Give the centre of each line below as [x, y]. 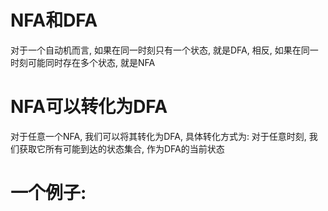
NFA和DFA [54, 20]
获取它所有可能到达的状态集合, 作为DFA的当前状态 [121, 148]
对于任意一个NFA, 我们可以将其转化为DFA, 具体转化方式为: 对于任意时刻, [158, 136]
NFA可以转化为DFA [89, 107]
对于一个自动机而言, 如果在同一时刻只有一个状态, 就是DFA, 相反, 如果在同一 [164, 50]
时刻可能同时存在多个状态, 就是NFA [83, 62]
